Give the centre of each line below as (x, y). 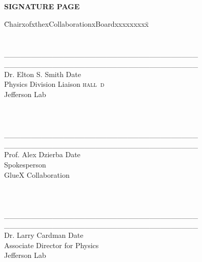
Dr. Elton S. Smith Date (43, 74)
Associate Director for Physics (52, 245)
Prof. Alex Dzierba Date (42, 154)
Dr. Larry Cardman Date (44, 235)
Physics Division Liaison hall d (54, 84)
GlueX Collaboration (37, 174)
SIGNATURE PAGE (42, 6)
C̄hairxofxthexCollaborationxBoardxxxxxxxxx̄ (76, 23)
